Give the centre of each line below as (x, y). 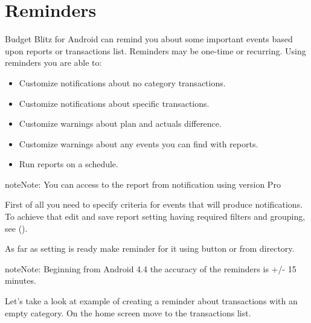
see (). (16, 228)
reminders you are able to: (53, 62)
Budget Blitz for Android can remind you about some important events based (149, 39)
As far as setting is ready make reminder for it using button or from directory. (150, 248)
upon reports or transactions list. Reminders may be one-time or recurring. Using (155, 50)
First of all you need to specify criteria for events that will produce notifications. (154, 204)
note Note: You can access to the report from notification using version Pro (143, 184)
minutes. (21, 280)
